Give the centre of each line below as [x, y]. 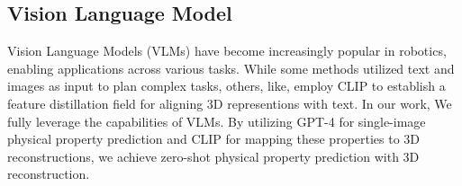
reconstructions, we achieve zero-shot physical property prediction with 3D [213, 156]
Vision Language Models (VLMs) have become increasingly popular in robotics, [227, 51]
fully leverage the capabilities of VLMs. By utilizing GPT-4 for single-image [217, 121]
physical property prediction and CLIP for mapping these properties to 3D [214, 139]
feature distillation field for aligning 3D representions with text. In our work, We [230, 103]
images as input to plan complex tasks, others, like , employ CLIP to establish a [226, 86]
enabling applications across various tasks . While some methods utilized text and [231, 68]
